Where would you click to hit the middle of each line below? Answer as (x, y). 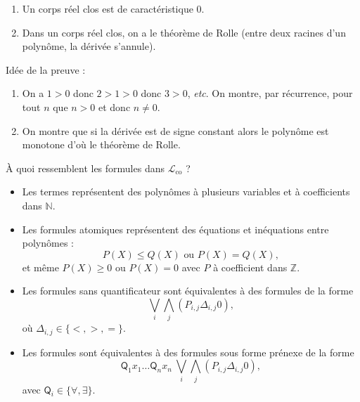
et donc (114, 106)
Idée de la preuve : (46, 69)
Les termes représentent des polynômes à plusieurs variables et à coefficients (186, 192)
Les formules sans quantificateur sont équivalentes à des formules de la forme (188, 291)
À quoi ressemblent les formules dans (85, 168)
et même (40, 267)
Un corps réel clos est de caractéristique (108, 8)
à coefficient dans (250, 267)
